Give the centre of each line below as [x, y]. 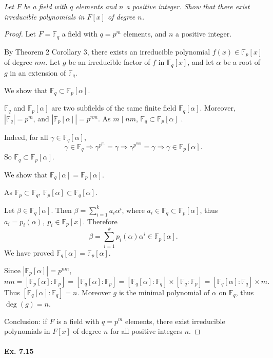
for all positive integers [147, 331]
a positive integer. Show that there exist [188, 6]
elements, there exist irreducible [175, 321]
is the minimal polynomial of [164, 292]
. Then [61, 210]
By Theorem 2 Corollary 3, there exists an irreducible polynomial [107, 51]
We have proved [29, 252]
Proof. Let [20, 34]
